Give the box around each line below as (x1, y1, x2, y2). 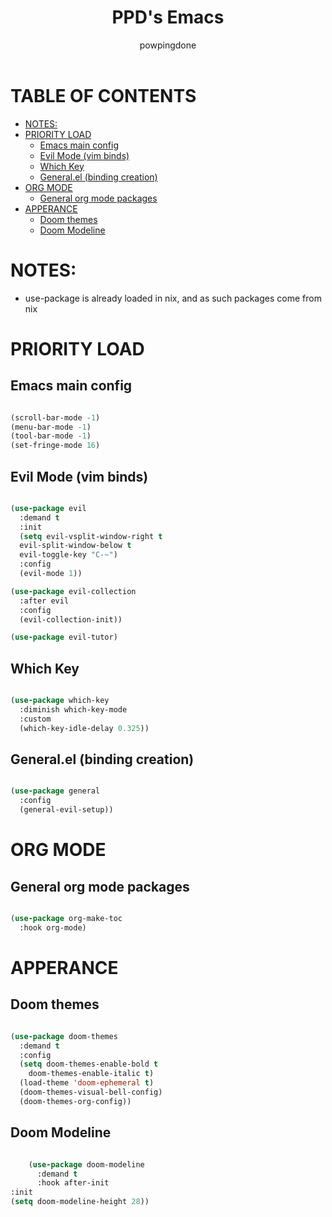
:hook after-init (36, 1178, 110, 1188)
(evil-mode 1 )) (19, 569, 83, 579)
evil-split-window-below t (19, 541, 132, 551)
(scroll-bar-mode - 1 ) (10, 412, 101, 423)
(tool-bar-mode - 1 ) (10, 431, 92, 441)
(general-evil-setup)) (19, 805, 114, 815)
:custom (19, 714, 52, 724)
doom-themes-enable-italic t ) (28, 1069, 155, 1079)
